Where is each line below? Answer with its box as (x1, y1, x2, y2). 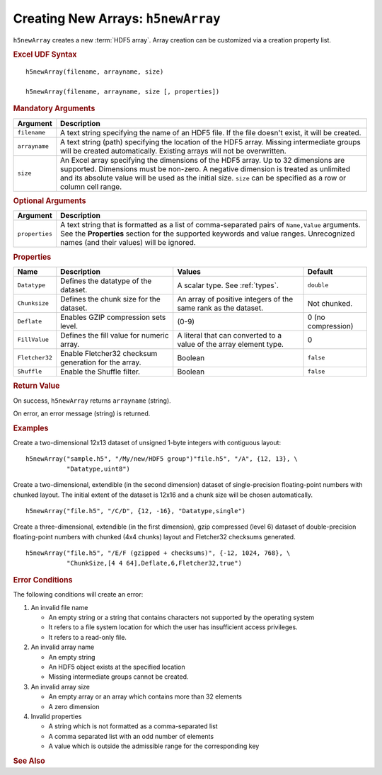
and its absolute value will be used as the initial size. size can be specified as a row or (60, 173, 347, 183)
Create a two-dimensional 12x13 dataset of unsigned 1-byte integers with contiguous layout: (13, 439, 282, 447)
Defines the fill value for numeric (60, 330, 169, 340)
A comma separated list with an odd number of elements (48, 732, 214, 740)
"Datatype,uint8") (66, 464, 131, 473)
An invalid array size (30, 682, 90, 691)
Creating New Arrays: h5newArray (13, 11, 221, 26)
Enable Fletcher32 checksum (60, 348, 158, 358)
